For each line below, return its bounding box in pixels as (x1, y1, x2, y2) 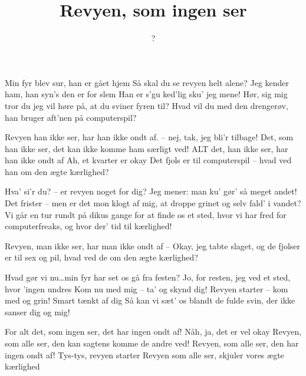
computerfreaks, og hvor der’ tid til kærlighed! (5, 220, 172, 232)
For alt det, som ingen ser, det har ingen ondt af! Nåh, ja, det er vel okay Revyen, (5, 325, 302, 338)
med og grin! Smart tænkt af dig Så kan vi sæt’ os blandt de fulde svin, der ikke (5, 294, 295, 306)
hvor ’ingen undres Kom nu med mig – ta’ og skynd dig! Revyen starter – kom (5, 282, 288, 295)
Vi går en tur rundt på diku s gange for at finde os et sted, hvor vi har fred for (5, 208, 287, 220)
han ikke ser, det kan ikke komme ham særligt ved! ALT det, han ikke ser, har (5, 142, 288, 154)
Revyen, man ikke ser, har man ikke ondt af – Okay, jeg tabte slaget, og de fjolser (5, 239, 301, 252)
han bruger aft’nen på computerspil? (5, 111, 137, 123)
